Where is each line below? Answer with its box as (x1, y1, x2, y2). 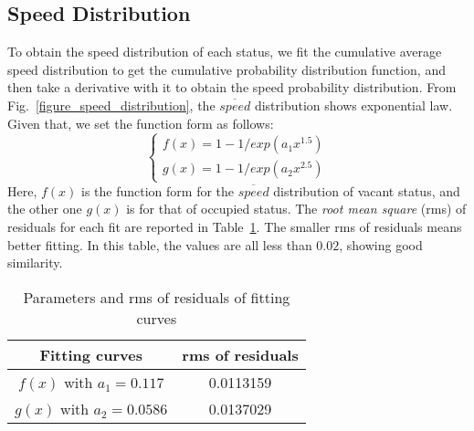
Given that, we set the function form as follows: (7, 113, 274, 132)
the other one (7, 199, 82, 218)
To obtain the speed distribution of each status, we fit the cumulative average (7, 42, 442, 61)
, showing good (339, 235, 423, 254)
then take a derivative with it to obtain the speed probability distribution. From (7, 78, 457, 97)
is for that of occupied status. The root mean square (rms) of (126, 199, 467, 218)
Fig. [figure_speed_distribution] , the (7, 95, 216, 114)
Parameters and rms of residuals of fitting (23, 286, 290, 308)
